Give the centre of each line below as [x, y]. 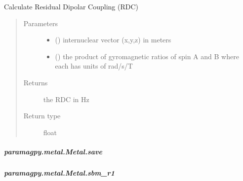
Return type [42, 116]
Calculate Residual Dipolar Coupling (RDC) [71, 6]
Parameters [40, 23]
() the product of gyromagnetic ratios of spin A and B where [147, 56]
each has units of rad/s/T [94, 66]
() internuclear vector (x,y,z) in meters [113, 40]
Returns [36, 82]
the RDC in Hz [66, 99]
